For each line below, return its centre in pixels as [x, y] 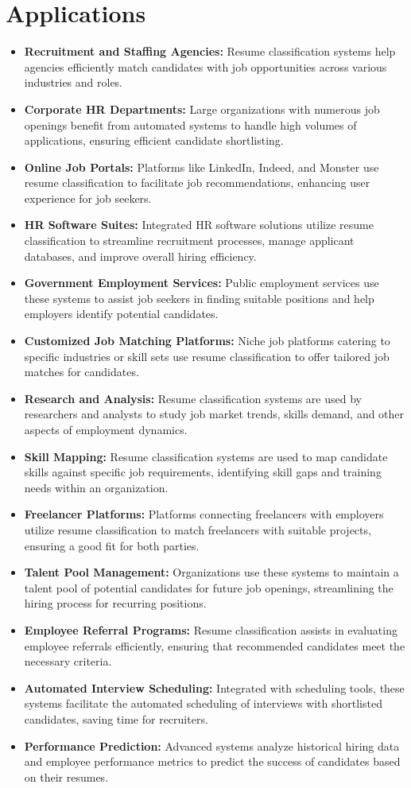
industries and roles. [74, 82]
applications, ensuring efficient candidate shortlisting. [154, 140]
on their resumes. [66, 776]
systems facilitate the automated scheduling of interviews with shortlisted [203, 703]
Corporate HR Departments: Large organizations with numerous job [202, 109]
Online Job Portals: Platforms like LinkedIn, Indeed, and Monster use [202, 167]
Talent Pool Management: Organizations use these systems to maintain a [211, 572]
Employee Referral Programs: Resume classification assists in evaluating [211, 629]
